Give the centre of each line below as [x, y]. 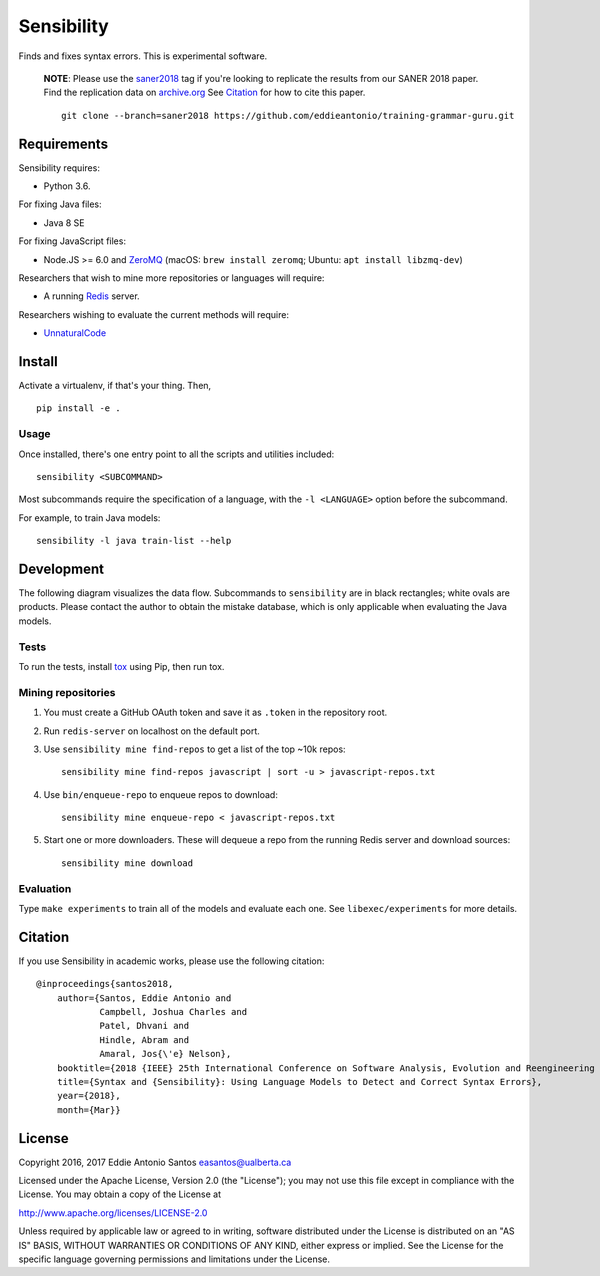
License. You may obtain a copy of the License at [120, 1194]
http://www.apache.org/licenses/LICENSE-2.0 [113, 1212]
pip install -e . [78, 408]
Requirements [63, 143]
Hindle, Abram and [144, 1039]
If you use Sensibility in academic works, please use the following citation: [171, 961]
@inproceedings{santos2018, [105, 984]
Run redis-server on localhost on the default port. [151, 731]
